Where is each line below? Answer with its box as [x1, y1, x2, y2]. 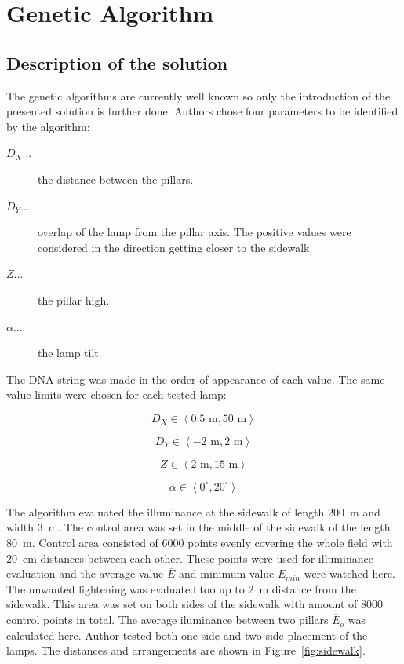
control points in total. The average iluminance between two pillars [6, 611, 329, 628]
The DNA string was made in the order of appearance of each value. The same [6, 370, 385, 387]
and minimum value [178, 565, 275, 582]
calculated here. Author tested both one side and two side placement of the [6, 626, 368, 643]
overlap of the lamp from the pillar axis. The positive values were [38, 224, 351, 240]
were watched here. [304, 565, 396, 582]
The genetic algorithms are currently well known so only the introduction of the [6, 87, 391, 104]
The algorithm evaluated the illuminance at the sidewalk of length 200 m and [6, 503, 380, 520]
